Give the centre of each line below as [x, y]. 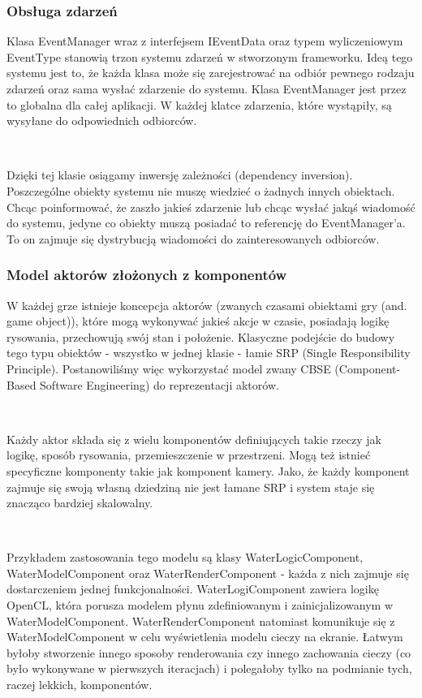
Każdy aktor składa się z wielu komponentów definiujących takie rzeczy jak [194, 439]
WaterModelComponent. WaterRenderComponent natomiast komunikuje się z [201, 620]
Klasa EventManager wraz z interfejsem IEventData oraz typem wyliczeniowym [205, 41]
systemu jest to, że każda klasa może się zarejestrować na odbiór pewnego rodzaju [211, 73]
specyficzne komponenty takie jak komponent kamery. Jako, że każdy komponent [208, 470]
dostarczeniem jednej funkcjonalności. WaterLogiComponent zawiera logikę [193, 589]
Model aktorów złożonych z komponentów [147, 275]
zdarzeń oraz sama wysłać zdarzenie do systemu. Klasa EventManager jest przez [207, 88]
